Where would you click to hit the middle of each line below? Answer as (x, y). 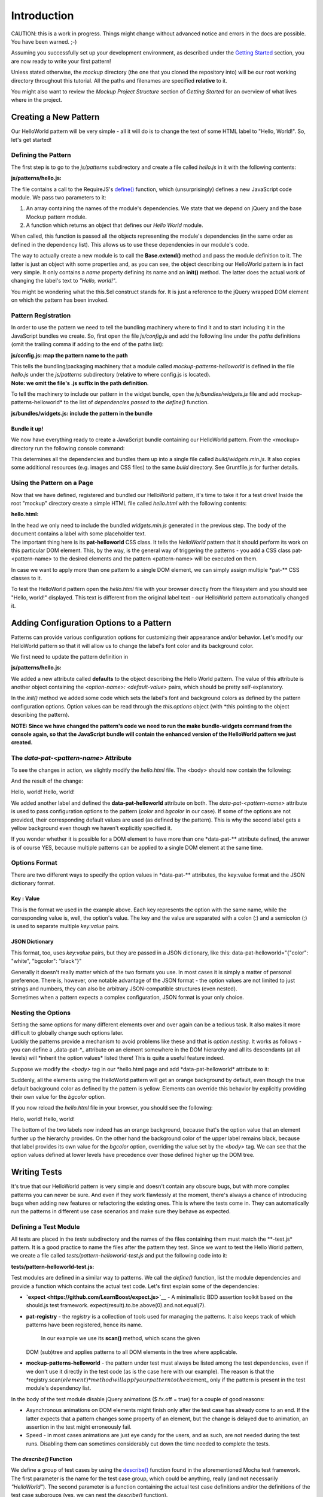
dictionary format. (33, 883)
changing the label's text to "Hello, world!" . (64, 281)
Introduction (42, 16)
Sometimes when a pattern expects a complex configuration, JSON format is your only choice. (128, 997)
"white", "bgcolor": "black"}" (46, 961)
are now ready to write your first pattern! (61, 61)
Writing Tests (37, 1172)
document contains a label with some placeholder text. (79, 534)
